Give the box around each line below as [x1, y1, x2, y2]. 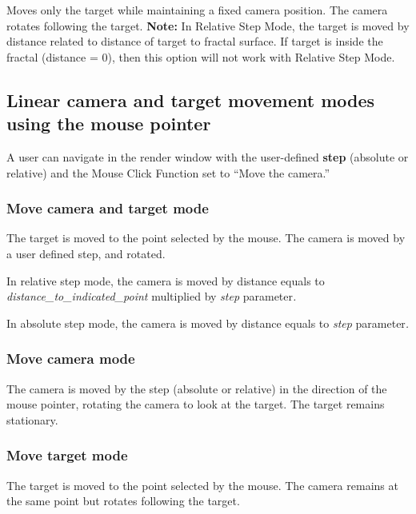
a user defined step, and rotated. [6, 245, 166, 261]
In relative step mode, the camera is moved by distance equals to [6, 272, 325, 289]
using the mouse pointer [6, 111, 211, 136]
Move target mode [6, 445, 128, 465]
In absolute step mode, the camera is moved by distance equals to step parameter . [6, 314, 410, 331]
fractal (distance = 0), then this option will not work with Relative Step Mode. [6, 48, 395, 65]
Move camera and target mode [6, 198, 209, 218]
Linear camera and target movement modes [6, 87, 375, 112]
